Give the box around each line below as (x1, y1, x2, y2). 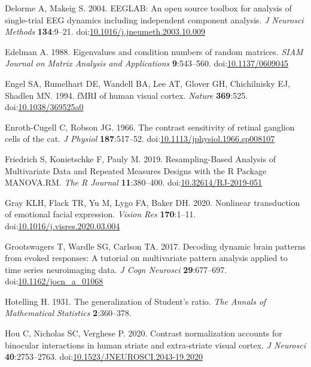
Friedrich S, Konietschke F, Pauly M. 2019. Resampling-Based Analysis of (5, 152, 276, 165)
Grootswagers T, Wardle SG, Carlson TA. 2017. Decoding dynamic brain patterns (5, 239, 306, 252)
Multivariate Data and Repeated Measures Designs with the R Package (5, 164, 267, 177)
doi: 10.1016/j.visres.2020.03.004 (5, 219, 120, 232)
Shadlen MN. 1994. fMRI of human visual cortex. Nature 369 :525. (5, 89, 248, 101)
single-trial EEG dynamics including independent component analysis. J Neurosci (5, 13, 304, 26)
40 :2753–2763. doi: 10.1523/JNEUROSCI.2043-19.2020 (5, 350, 203, 363)
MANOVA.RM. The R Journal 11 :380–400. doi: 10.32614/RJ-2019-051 (5, 176, 263, 189)
